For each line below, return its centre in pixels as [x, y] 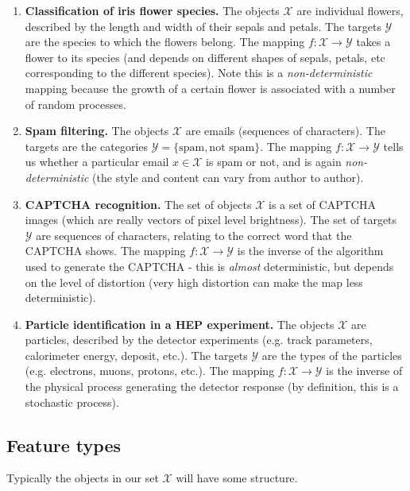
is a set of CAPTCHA [322, 204]
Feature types [64, 445]
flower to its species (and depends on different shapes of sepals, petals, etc [205, 57]
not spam [232, 147]
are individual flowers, [350, 10]
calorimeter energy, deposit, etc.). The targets [136, 355]
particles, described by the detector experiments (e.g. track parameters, [199, 340]
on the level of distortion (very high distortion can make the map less [194, 282]
